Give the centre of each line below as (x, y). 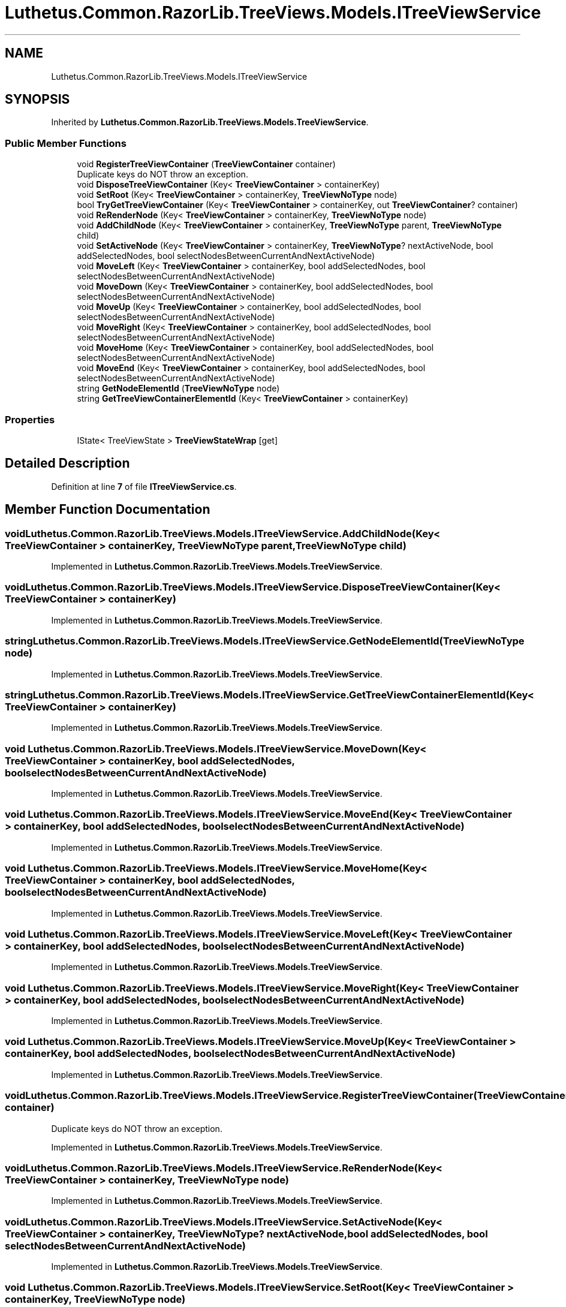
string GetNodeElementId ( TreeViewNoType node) (178, 389)
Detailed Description (67, 463)
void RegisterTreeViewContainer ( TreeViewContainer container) (206, 164)
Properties (30, 419)
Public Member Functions (66, 143)
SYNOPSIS (37, 100)
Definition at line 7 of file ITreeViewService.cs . (144, 486)
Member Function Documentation (108, 510)
